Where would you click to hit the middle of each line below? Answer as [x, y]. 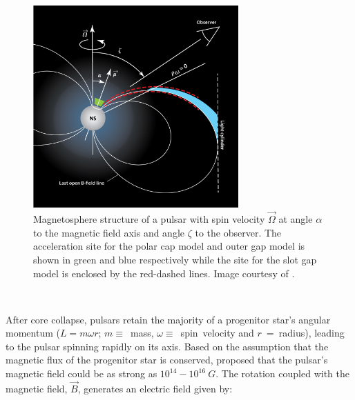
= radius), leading [305, 333]
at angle [296, 219]
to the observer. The [238, 232]
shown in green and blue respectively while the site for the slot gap [175, 259]
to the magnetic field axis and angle [109, 232]
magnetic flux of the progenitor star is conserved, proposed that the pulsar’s [167, 360]
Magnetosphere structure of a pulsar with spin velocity [149, 219]
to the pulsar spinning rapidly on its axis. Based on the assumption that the [167, 346]
